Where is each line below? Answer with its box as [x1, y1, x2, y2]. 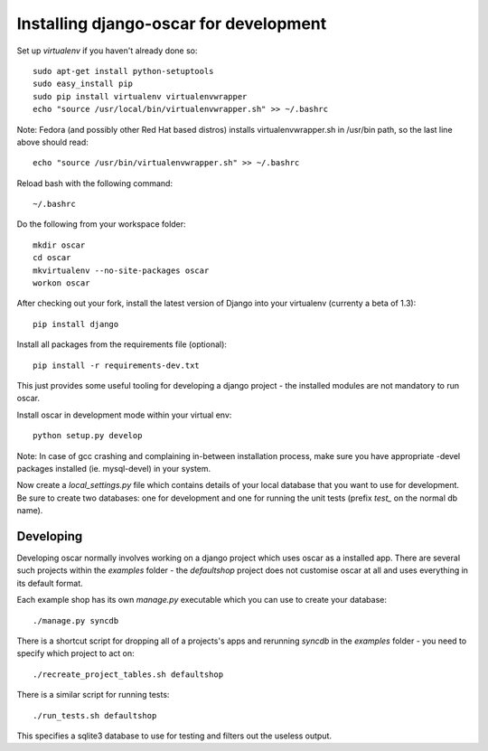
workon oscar [33, 278, 90, 288]
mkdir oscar [33, 239, 86, 250]
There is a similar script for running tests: [16, 690, 170, 700]
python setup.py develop [33, 430, 143, 441]
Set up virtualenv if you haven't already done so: [16, 45, 198, 56]
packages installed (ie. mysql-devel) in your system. [16, 463, 211, 474]
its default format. [16, 577, 83, 588]
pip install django [33, 319, 119, 329]
